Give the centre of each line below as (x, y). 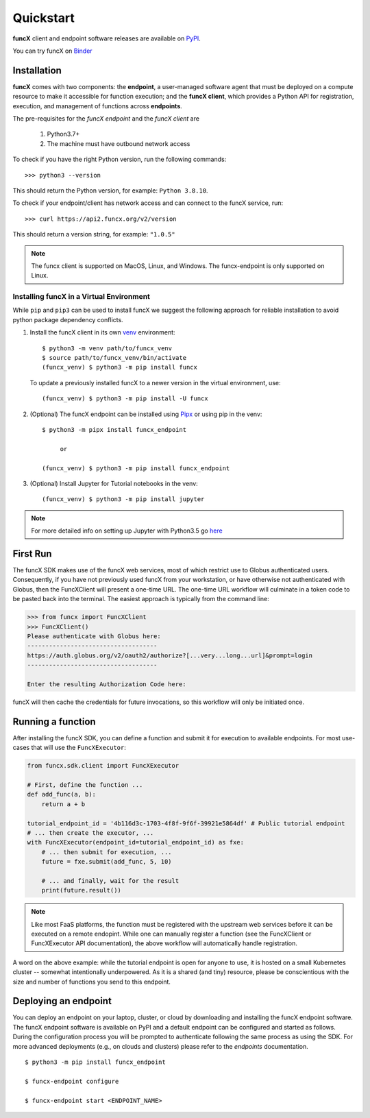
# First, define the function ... (85, 785)
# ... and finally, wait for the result (110, 880)
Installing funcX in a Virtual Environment (82, 297)
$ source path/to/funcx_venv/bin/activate (114, 358)
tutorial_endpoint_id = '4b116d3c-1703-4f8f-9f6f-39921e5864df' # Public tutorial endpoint (186, 823)
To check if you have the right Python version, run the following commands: (120, 159)
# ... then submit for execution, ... (107, 852)
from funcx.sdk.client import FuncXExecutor (103, 766)
